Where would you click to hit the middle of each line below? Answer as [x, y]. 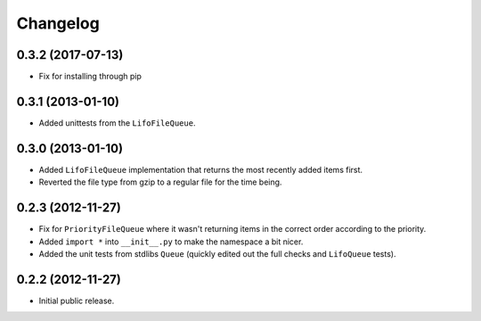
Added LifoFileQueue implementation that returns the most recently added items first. [201, 169]
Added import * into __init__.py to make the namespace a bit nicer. [171, 242]
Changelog [58, 23]
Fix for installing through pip [90, 77]
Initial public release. [77, 300]
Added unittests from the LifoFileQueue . [117, 123]
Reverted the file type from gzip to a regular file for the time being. [160, 182]
